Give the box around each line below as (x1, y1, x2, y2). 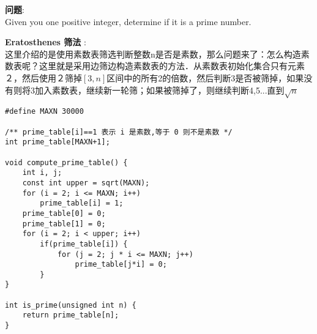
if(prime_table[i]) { (40, 239, 128, 248)
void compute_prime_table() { (5, 158, 128, 167)
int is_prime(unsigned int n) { (5, 300, 136, 310)
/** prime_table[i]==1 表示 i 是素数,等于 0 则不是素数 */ (5, 127, 233, 136)
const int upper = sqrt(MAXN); (22, 178, 150, 187)
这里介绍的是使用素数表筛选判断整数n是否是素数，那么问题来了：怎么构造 (5, 47, 301, 60)
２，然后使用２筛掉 (5, 71, 82, 84)
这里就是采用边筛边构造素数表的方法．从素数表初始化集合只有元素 (39, 59, 305, 72)
